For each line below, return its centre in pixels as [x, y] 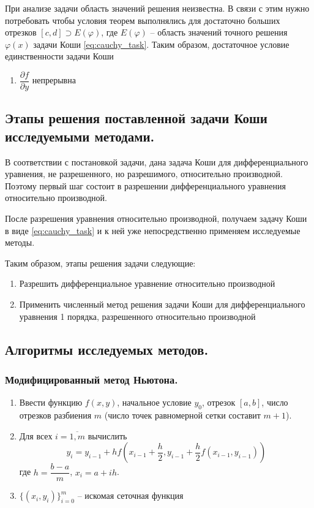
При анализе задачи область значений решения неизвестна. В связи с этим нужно [157, 8]
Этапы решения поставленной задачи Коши [136, 118]
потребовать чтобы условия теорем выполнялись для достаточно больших [143, 20]
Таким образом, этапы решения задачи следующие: [100, 263]
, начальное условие [154, 402]
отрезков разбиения [55, 415]
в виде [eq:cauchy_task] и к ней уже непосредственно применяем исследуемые [153, 230]
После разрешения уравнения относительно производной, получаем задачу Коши [156, 218]
